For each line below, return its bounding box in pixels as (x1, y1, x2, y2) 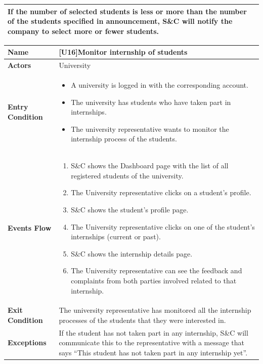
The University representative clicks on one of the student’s (71, 221, 255, 232)
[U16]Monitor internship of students (59, 47, 188, 57)
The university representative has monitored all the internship (59, 305, 251, 315)
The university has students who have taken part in (71, 96, 231, 107)
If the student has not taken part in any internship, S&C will (59, 327, 248, 338)
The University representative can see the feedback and (71, 265, 242, 276)
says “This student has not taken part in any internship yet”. (59, 347, 248, 357)
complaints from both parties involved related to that (71, 275, 237, 285)
